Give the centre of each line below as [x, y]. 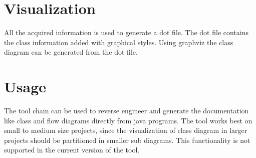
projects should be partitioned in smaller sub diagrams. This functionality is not [127, 140]
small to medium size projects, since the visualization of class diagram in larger [126, 130]
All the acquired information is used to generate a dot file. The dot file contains [126, 32]
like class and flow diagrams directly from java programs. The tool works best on [128, 120]
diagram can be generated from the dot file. [71, 52]
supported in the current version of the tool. [72, 150]
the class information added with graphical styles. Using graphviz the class [119, 42]
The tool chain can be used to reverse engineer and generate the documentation [126, 111]
